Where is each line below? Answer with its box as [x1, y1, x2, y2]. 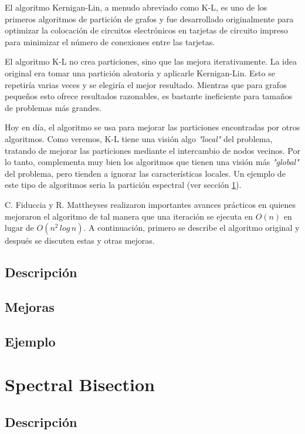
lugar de [5, 221, 34, 234]
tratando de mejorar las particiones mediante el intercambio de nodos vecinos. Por [5, 144, 300, 156]
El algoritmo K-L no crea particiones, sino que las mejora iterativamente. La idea [5, 55, 297, 68]
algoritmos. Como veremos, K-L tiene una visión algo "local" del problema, [5, 132, 273, 144]
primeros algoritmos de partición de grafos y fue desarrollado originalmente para [5, 12, 294, 25]
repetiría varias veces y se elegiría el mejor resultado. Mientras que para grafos [5, 78, 287, 90]
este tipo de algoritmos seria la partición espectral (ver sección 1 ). [5, 179, 242, 191]
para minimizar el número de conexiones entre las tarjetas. [5, 35, 215, 48]
